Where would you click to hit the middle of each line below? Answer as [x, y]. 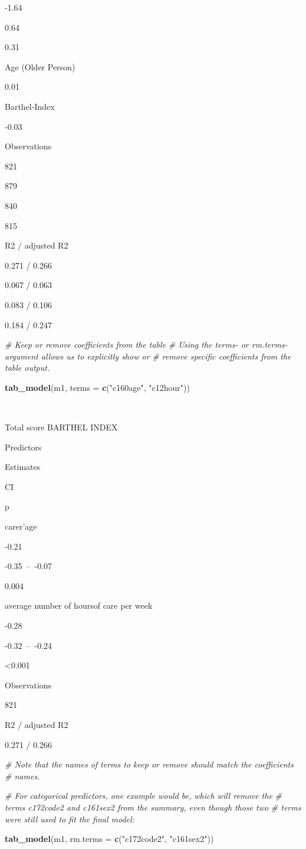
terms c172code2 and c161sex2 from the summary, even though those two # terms [153, 807]
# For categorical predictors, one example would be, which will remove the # [143, 796]
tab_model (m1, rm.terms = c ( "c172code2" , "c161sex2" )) [109, 839]
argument [22, 356]
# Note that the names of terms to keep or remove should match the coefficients [149, 764]
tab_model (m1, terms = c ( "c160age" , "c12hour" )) [97, 387]
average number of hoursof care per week [79, 605]
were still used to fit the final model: [70, 819]
